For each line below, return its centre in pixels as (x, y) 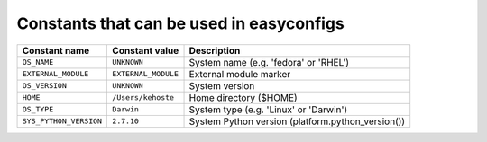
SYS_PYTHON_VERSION (62, 121)
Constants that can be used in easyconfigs (180, 23)
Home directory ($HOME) (243, 97)
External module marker (240, 74)
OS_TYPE (38, 109)
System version (222, 85)
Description (215, 50)
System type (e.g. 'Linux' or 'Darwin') (268, 110)
